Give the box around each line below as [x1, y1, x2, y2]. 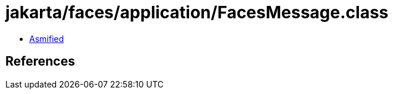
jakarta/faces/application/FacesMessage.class [5, 2, 389, 22]
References [5, 54, 75, 69]
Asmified [29, 33, 64, 44]
